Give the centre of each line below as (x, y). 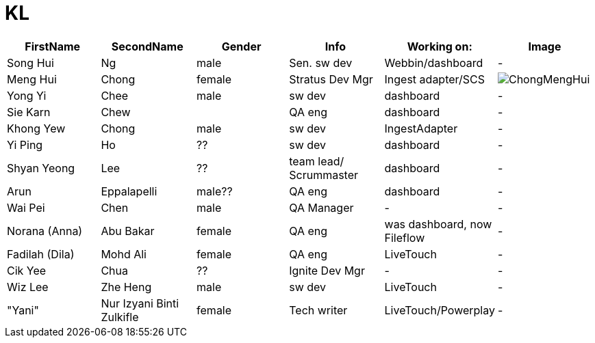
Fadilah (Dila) (41, 254)
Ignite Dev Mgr (327, 270)
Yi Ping (25, 145)
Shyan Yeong (41, 168)
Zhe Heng (126, 287)
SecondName (147, 46)
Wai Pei (26, 207)
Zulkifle (120, 317)
